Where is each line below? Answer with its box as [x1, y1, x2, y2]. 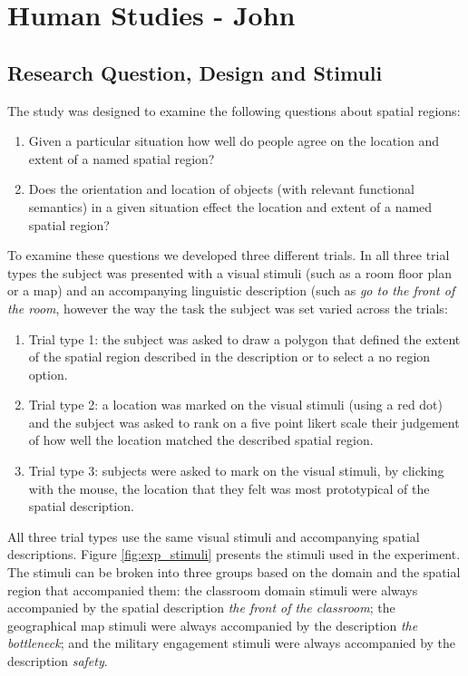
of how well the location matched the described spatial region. [28, 430, 374, 449]
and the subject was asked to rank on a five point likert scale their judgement [28, 412, 460, 431]
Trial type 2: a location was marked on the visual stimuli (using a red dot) [28, 395, 443, 414]
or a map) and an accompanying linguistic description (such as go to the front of [7, 281, 455, 300]
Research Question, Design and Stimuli [7, 58, 383, 86]
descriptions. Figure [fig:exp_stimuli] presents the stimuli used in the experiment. [7, 545, 461, 564]
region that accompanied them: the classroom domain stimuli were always [7, 580, 418, 599]
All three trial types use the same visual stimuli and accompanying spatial [7, 526, 420, 546]
